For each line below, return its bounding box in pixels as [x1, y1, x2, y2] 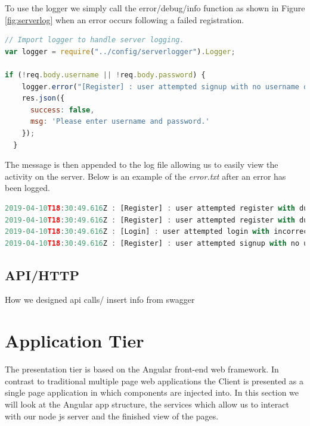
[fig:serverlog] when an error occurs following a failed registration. [5, 13, 244, 26]
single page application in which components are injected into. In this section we [5, 386, 299, 399]
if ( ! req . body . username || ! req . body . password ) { [5, 70, 206, 79]
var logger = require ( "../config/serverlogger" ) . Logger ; [5, 47, 235, 56]
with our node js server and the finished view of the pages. [5, 409, 219, 422]
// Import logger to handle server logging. [5, 36, 184, 45]
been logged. [5, 181, 50, 194]
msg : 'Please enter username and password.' [30, 117, 210, 126]
